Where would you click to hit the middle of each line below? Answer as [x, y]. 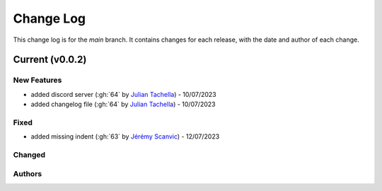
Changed [29, 155]
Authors [28, 173]
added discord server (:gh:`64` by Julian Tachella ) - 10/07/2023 [123, 94]
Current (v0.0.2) [50, 60]
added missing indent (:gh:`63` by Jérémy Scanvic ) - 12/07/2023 [125, 137]
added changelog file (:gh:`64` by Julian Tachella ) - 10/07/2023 [123, 104]
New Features [37, 80]
